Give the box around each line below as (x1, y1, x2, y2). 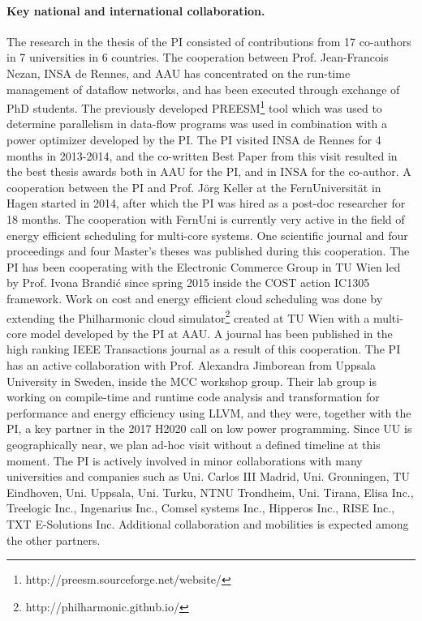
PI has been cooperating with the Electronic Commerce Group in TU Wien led (6, 258, 401, 275)
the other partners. (6, 531, 101, 548)
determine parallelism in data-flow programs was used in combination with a (6, 115, 388, 132)
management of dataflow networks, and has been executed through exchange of (6, 80, 400, 97)
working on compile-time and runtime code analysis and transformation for (6, 388, 380, 405)
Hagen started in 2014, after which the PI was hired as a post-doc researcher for (6, 195, 406, 212)
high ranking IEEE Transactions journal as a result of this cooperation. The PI (6, 340, 401, 358)
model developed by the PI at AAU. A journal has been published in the (30, 324, 393, 341)
